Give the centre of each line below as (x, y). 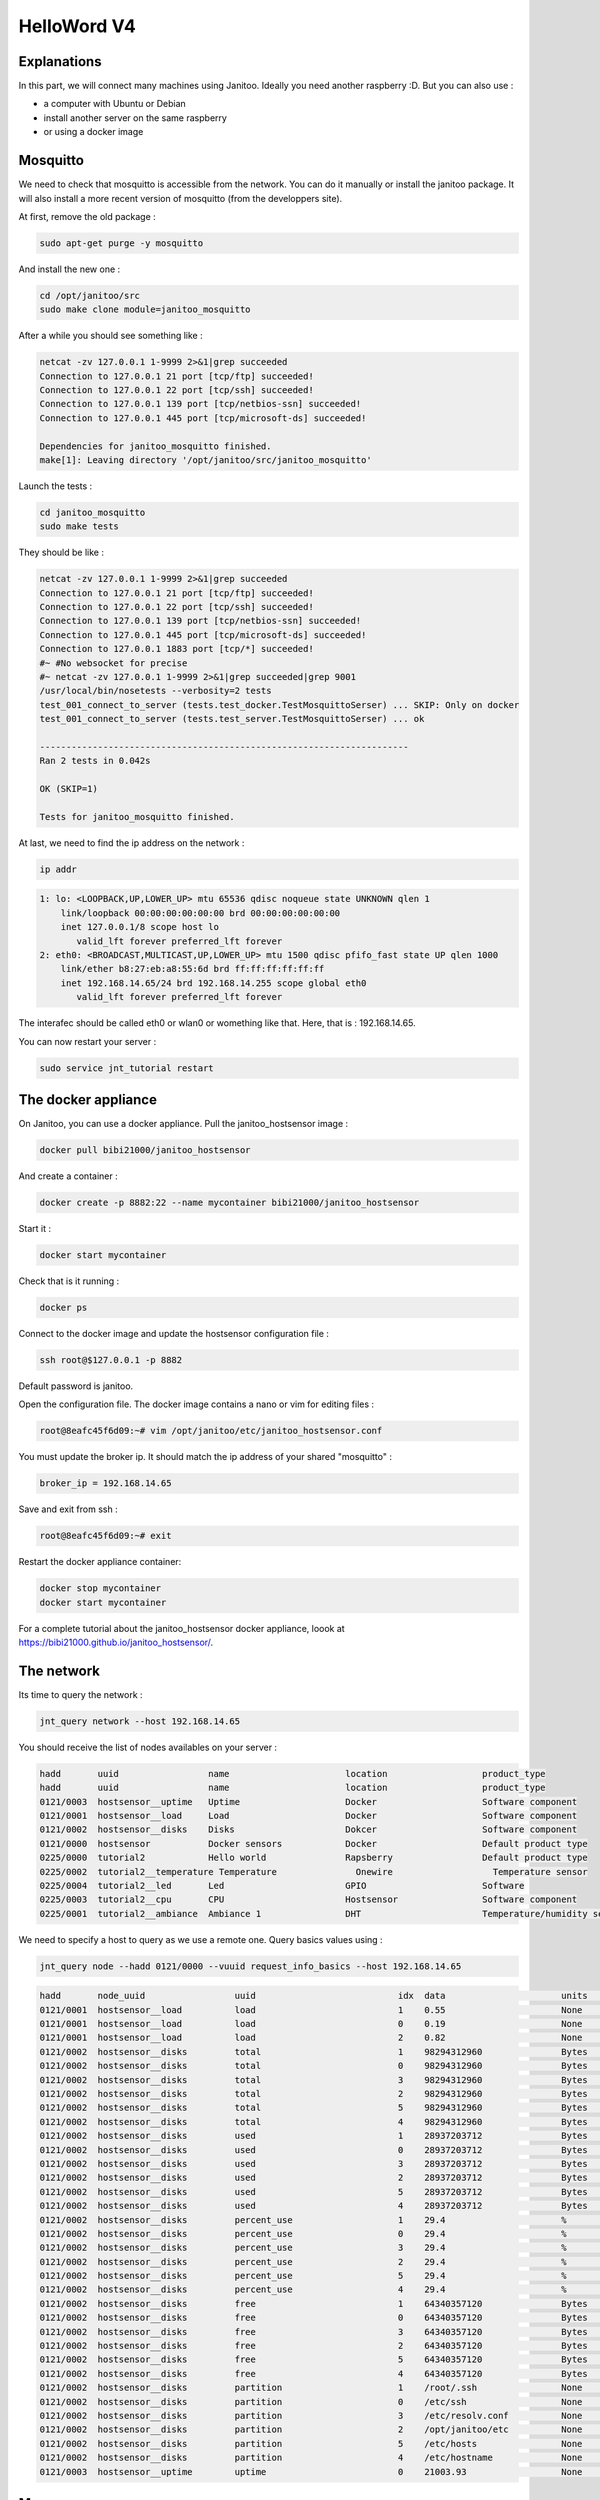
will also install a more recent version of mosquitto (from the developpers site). (180, 198)
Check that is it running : (69, 1281)
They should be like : (61, 552)
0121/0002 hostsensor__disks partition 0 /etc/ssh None (311, 2401)
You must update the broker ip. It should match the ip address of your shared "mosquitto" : (205, 1457)
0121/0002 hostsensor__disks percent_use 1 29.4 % (303, 2219)
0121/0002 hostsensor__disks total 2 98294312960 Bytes (314, 2094)
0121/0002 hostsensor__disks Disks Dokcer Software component (308, 1829)
